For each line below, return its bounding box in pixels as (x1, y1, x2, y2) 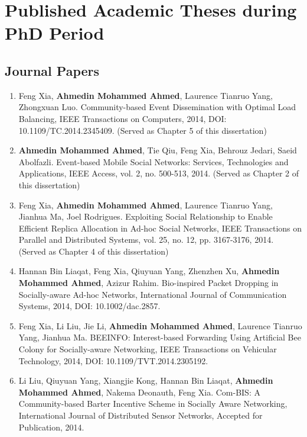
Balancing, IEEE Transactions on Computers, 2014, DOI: (18, 112, 227, 124)
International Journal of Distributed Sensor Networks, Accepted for (18, 409, 263, 422)
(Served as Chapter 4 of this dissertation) (18, 245, 169, 257)
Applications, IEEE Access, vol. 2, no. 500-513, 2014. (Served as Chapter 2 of (18, 167, 299, 179)
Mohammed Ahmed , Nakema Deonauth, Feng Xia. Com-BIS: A (18, 385, 260, 398)
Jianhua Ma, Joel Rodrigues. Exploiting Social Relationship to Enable (18, 210, 273, 223)
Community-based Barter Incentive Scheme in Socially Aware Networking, (18, 397, 288, 410)
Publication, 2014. (18, 420, 84, 433)
